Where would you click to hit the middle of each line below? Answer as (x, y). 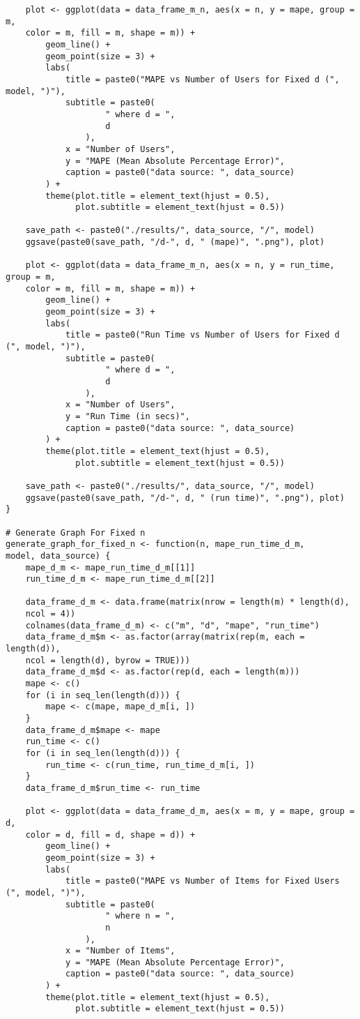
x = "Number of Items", (120, 951)
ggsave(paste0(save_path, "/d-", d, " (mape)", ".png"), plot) (175, 242)
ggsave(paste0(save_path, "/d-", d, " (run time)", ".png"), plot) (185, 498)
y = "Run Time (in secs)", (127, 416)
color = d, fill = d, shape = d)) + (110, 835)
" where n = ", (140, 916)
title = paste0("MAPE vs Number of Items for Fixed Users (202, 881)
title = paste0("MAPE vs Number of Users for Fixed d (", (202, 79)
